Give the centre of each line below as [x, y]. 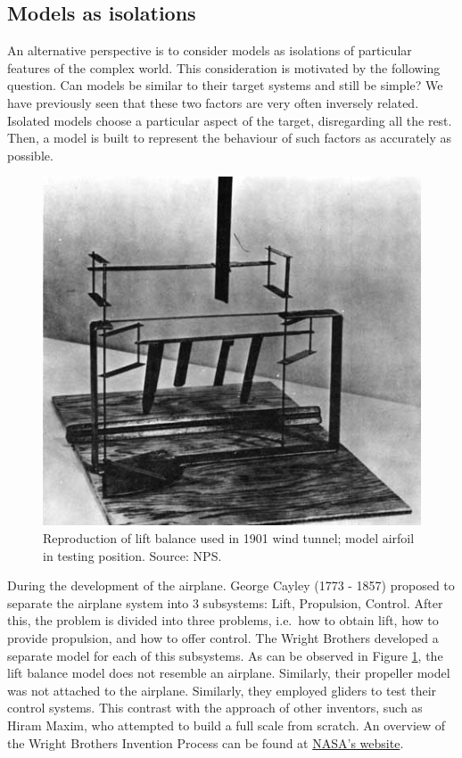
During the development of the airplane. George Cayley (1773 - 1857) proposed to [231, 585]
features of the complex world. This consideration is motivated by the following [224, 67]
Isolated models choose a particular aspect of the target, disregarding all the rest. [230, 120]
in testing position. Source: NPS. [132, 555]
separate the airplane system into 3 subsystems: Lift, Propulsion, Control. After [225, 602]
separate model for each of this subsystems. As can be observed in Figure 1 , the [225, 655]
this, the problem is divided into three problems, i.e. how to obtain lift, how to [223, 620]
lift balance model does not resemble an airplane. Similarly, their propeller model [229, 673]
